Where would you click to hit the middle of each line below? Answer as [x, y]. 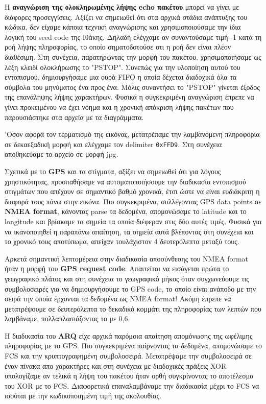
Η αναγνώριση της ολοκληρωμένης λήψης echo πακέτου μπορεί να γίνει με [122, 7]
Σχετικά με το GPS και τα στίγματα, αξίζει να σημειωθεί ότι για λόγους [113, 171]
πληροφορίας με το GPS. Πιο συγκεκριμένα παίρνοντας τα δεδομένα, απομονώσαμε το [133, 346]
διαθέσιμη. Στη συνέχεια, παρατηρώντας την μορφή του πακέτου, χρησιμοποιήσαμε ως [133, 56]
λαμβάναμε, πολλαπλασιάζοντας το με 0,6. [67, 318]
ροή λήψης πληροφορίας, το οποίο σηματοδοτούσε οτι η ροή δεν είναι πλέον [118, 47]
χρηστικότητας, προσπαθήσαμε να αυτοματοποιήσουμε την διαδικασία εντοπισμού [125, 181]
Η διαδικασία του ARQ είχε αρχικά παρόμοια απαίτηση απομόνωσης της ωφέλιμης [129, 335]
